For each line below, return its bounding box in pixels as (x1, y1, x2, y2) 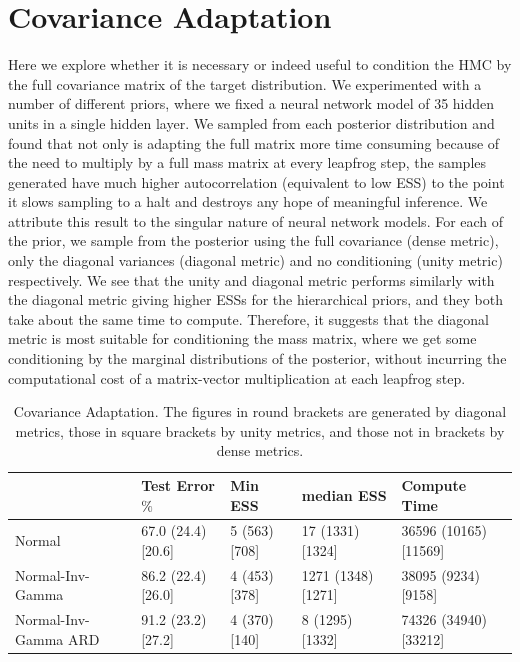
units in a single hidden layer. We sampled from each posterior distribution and (8, 112, 495, 133)
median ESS (301, 484, 387, 505)
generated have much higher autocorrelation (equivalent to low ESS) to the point (8, 171, 505, 192)
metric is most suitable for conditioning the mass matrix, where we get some (8, 328, 477, 349)
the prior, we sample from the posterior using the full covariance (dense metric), (8, 230, 499, 251)
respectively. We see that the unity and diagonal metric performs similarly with (8, 269, 495, 290)
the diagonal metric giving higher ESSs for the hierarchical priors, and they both (8, 289, 503, 310)
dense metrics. (216, 440, 304, 461)
